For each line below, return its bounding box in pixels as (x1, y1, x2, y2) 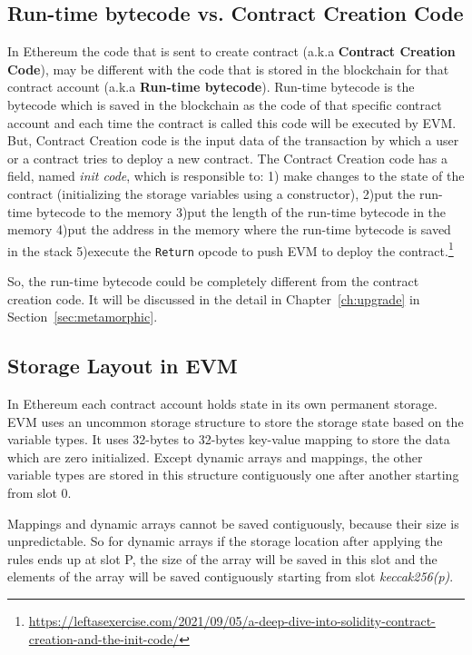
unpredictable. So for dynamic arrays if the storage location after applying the (7, 531, 443, 551)
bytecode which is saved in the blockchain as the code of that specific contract (7, 94, 442, 114)
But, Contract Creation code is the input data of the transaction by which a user (7, 131, 459, 150)
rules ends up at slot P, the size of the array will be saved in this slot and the (7, 549, 438, 568)
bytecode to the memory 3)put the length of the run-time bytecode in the (35, 202, 447, 221)
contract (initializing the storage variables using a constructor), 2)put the (7, 184, 416, 203)
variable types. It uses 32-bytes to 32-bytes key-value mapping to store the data (7, 430, 450, 449)
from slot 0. (7, 483, 72, 501)
